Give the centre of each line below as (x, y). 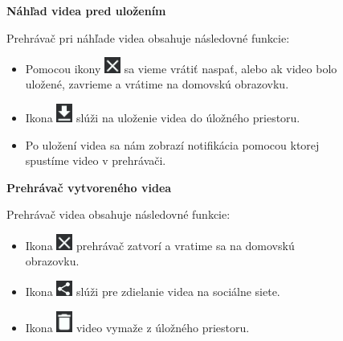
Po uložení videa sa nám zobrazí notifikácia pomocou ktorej (172, 144)
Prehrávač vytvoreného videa (89, 187)
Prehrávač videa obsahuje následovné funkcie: (118, 214)
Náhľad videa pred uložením (86, 10)
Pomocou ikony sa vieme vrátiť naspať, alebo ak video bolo (181, 68)
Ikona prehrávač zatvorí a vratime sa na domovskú (160, 245)
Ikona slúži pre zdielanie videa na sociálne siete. (153, 291)
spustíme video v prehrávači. (96, 160)
